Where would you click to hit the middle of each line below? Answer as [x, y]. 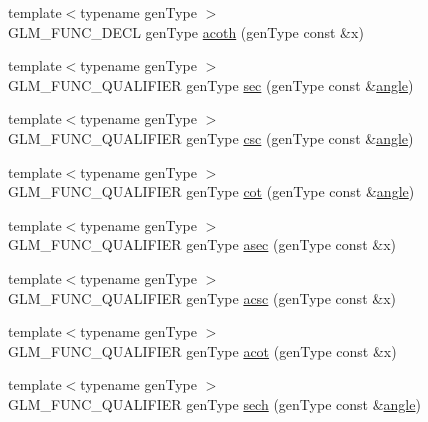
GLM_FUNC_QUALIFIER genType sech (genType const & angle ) [214, 403]
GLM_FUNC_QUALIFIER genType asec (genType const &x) [202, 244]
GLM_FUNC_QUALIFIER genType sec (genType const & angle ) [211, 84]
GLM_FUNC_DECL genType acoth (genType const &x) [186, 31]
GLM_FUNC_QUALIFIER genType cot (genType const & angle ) [211, 191]
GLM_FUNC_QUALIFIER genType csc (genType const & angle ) [211, 137]
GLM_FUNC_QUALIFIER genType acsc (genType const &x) [202, 297]
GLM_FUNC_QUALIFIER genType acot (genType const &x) [202, 350]
